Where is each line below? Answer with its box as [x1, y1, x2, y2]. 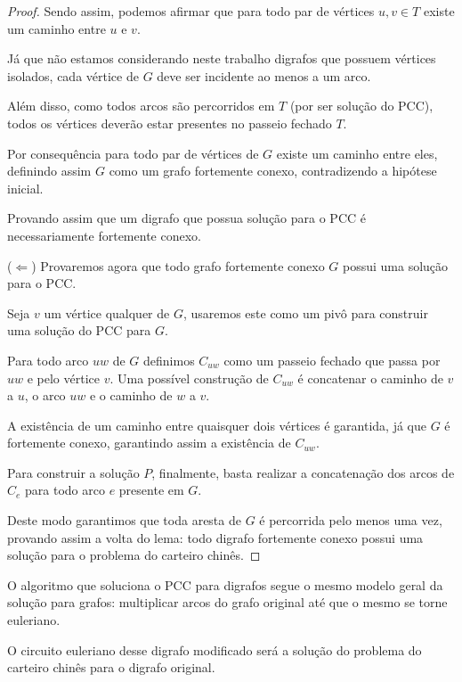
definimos [143, 350, 195, 369]
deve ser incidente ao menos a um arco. [157, 66, 371, 85]
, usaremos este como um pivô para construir [182, 303, 428, 322]
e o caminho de [89, 386, 173, 405]
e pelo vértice [27, 368, 101, 387]
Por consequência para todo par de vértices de [7, 144, 259, 162]
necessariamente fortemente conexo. [7, 226, 201, 244]
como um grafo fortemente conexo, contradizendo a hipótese [109, 161, 437, 180]
